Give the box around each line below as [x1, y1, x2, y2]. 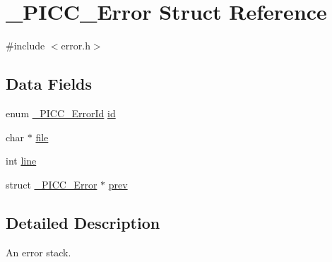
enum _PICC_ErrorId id [6, 105, 116, 120]
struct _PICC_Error [6, 177, 97, 191]
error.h [61, 38, 90, 53]
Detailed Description [6, 211, 160, 233]
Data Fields [6, 73, 93, 95]
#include [6, 38, 45, 53]
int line [6, 153, 37, 168]
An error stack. [6, 244, 71, 259]
